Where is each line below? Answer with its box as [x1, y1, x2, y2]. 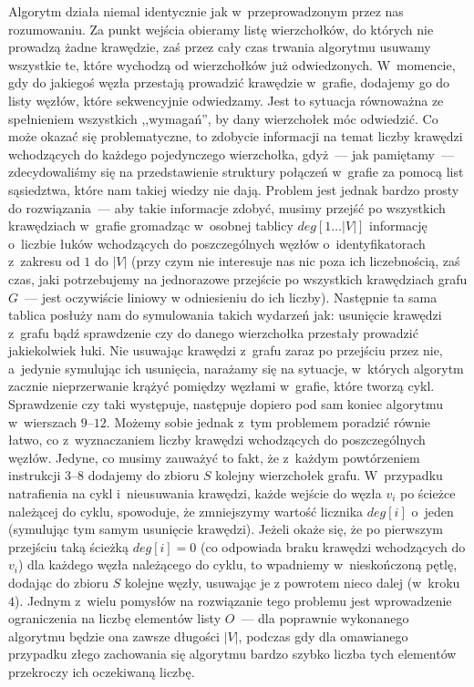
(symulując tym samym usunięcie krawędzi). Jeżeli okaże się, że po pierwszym [8, 519, 443, 538]
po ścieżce [400, 484, 456, 503]
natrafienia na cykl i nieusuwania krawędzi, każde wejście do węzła [8, 484, 382, 503]
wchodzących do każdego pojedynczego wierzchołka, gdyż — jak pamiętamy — [8, 144, 454, 163]
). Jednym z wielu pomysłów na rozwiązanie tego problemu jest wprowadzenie [15, 590, 452, 610]
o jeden [411, 501, 454, 520]
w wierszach [8, 412, 77, 431]
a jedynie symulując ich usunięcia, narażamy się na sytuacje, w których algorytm [8, 358, 464, 377]
